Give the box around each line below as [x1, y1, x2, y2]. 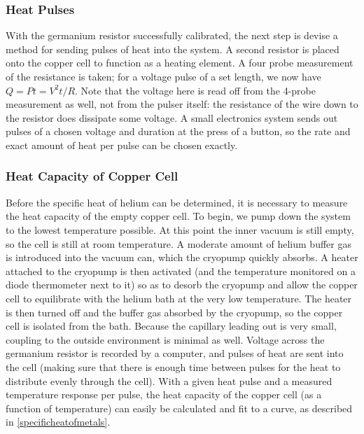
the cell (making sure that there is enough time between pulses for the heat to [6, 359, 341, 374]
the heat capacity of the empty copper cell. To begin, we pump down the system [6, 209, 351, 223]
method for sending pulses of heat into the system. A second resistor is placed [6, 41, 339, 56]
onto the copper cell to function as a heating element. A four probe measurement [6, 55, 353, 70]
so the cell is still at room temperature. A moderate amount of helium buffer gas [6, 236, 351, 251]
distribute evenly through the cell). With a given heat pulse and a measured [6, 373, 332, 388]
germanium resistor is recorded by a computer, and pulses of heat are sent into [6, 346, 344, 360]
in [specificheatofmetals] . [6, 414, 111, 429]
